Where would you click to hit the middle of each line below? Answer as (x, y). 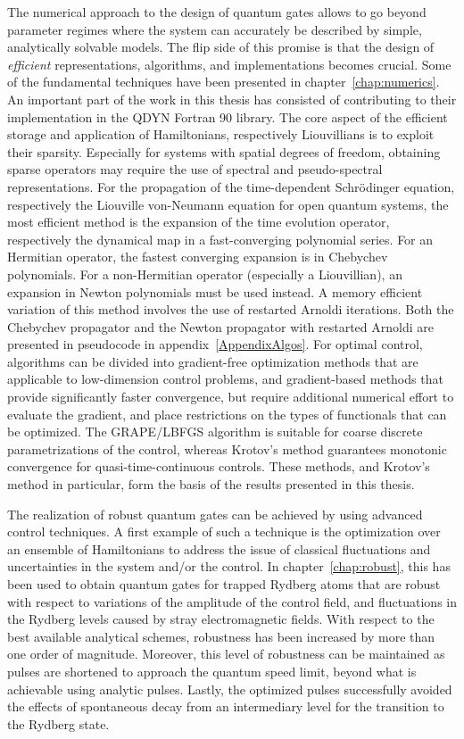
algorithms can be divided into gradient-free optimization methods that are (213, 361)
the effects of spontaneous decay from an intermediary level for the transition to (226, 706)
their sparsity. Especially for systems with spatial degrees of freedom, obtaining (224, 151)
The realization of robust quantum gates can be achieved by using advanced (215, 514)
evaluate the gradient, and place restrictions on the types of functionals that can (227, 414)
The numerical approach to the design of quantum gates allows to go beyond (217, 12)
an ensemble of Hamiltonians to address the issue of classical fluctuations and (219, 548)
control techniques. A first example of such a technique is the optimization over (224, 531)
